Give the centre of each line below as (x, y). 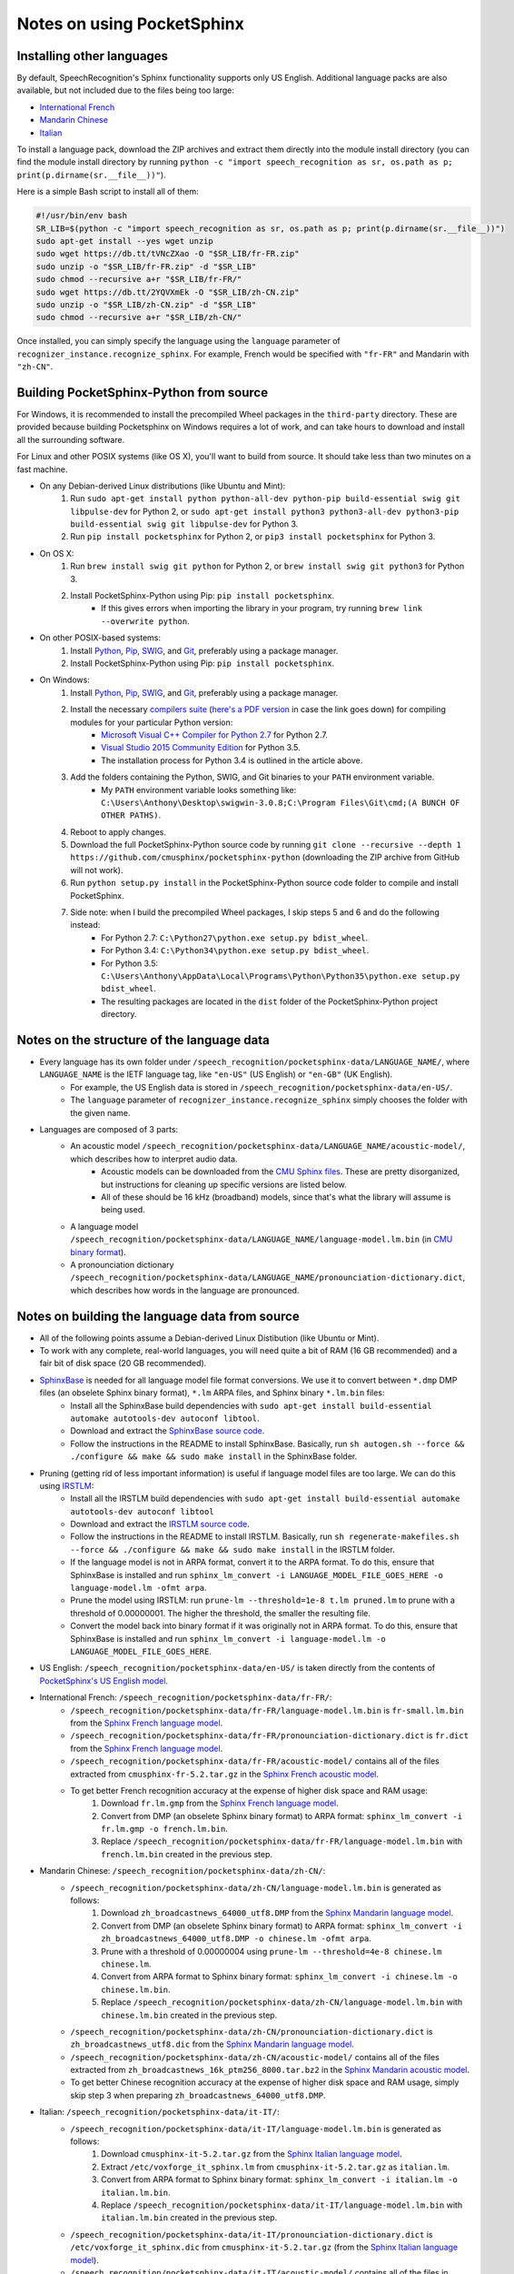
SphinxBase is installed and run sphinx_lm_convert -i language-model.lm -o (228, 1638)
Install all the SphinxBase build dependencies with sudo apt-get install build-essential (251, 1405)
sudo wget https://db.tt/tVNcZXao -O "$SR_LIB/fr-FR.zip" (168, 254)
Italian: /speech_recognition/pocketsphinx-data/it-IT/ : (160, 2112)
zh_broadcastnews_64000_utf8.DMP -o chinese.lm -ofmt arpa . (237, 1938)
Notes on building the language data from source (158, 1316)
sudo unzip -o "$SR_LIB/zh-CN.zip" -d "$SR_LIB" (146, 304)
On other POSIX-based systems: (100, 638)
